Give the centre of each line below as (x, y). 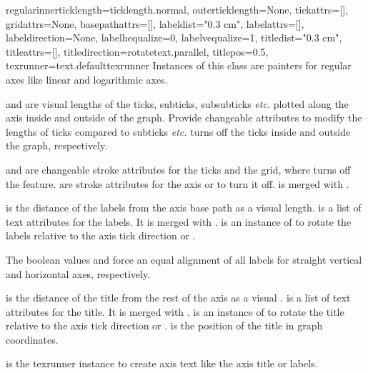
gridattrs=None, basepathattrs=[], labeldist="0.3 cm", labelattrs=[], (155, 23)
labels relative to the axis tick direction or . (101, 235)
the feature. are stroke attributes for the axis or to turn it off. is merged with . (178, 183)
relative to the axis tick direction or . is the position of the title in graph (164, 325)
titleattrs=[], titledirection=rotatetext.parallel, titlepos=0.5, (137, 51)
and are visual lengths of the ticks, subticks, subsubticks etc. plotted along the (177, 103)
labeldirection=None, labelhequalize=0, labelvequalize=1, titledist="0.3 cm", (174, 38)
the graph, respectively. (57, 145)
